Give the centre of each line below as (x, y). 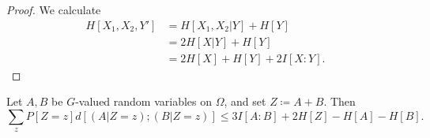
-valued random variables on (144, 101)
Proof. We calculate (54, 9)
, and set (245, 101)
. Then (339, 101)
